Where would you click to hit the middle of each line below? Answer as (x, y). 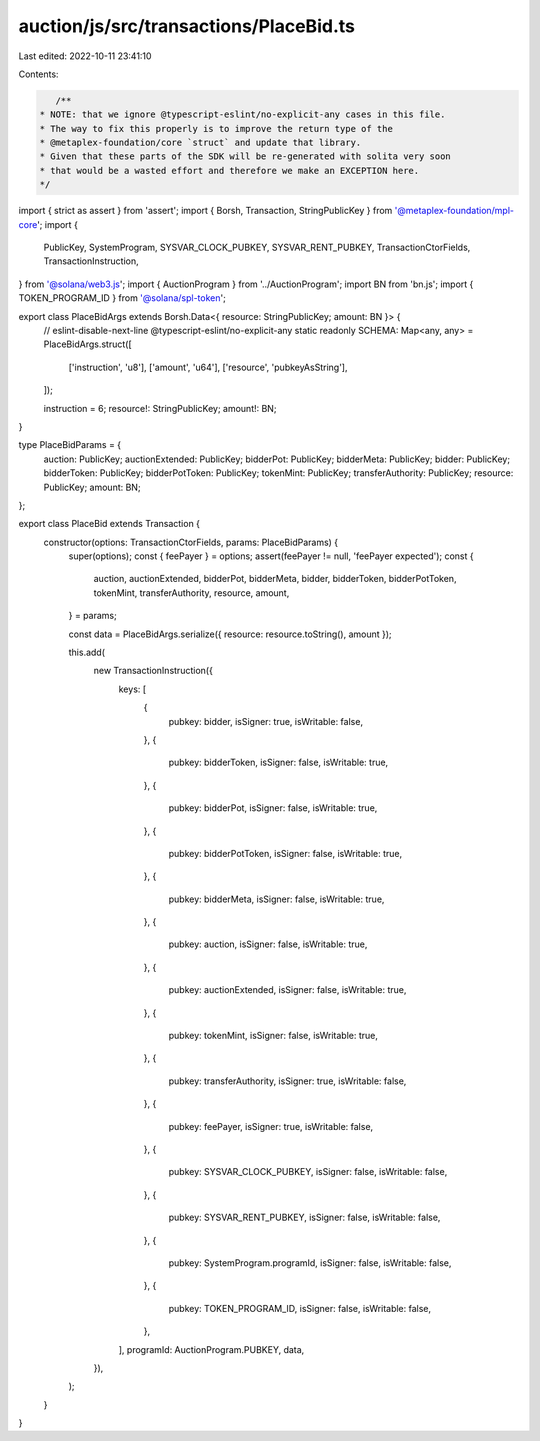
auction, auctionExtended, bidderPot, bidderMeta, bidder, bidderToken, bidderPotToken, (275, 579)
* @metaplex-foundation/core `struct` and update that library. (200, 143)
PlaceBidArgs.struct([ (87, 344)
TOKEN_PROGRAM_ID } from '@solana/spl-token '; (122, 298)
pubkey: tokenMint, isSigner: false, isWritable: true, (273, 1036)
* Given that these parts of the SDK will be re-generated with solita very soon (245, 156)
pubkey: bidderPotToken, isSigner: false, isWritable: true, (285, 853)
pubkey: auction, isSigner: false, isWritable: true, (268, 944)
